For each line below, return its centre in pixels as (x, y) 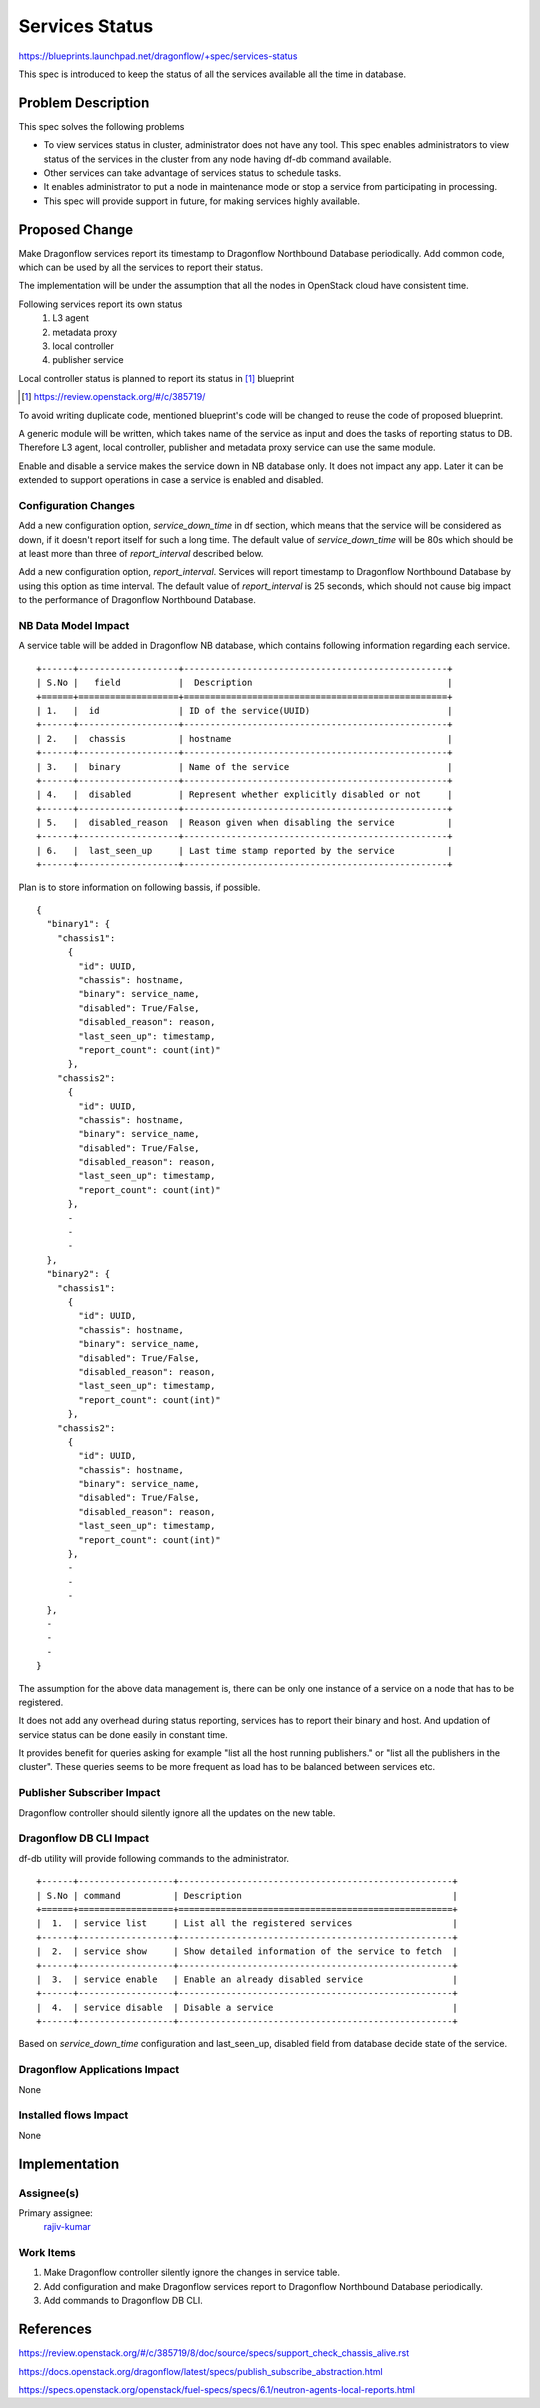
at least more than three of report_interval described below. (141, 554)
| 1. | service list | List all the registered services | (247, 1923)
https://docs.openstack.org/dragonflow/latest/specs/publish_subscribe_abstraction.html (201, 2371)
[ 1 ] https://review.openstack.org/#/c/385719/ (113, 397)
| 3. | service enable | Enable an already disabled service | (247, 1979)
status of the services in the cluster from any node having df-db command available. (217, 159)
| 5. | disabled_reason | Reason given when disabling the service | (244, 823)
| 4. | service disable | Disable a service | (247, 2007)
